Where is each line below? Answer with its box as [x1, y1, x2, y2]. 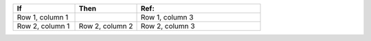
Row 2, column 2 [78, 22, 133, 30]
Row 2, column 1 [16, 22, 70, 30]
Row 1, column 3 [140, 13, 194, 22]
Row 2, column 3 [140, 22, 195, 30]
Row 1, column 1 [16, 13, 69, 22]
